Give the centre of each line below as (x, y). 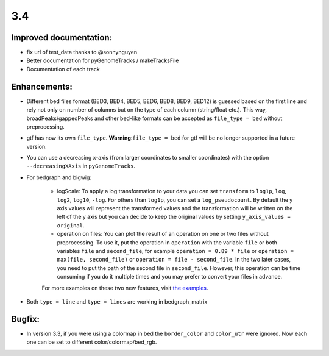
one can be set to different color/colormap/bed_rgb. (92, 342)
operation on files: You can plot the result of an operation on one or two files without (163, 234)
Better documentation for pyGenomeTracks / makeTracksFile (103, 60)
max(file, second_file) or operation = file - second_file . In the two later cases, (174, 260)
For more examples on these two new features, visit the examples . (125, 288)
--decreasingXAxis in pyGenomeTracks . (81, 166)
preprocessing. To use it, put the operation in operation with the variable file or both (167, 242)
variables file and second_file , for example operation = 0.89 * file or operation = (175, 251)
